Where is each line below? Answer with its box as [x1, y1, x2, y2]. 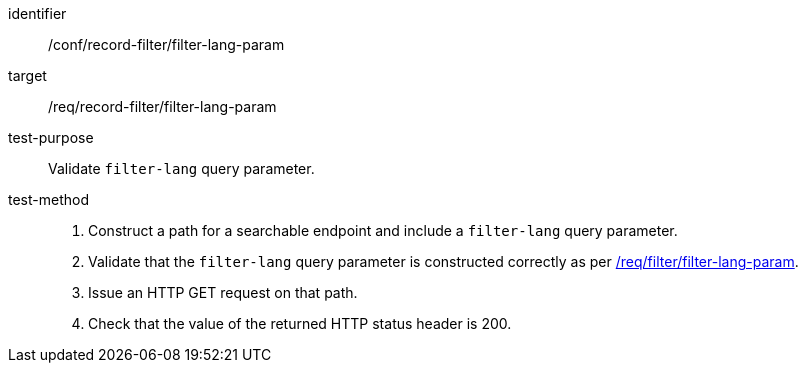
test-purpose [8, 129, 94, 146]
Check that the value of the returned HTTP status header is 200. [88, 315, 512, 332]
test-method [8, 191, 89, 208]
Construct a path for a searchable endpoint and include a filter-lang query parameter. [88, 222, 678, 239]
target [8, 67, 47, 84]
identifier [8, 5, 67, 22]
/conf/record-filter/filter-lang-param [48, 36, 285, 53]
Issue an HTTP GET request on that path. [88, 284, 358, 301]
